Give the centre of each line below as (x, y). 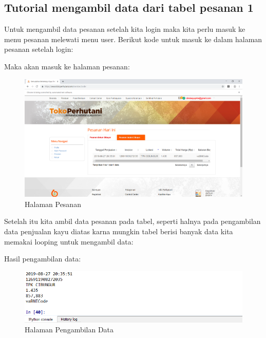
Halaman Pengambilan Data (69, 330)
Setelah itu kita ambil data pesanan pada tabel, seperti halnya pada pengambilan (132, 221)
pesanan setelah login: (39, 49)
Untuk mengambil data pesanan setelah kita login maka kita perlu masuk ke (125, 29)
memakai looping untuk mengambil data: (69, 241)
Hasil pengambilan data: (43, 259)
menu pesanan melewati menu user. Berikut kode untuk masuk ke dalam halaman (133, 39)
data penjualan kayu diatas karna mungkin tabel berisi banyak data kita (119, 231)
